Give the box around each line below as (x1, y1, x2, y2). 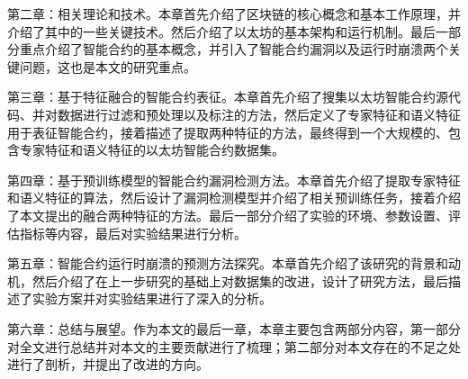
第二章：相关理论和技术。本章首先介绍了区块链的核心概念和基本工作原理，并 (7, 5, 461, 23)
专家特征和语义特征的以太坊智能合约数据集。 (19, 140, 284, 159)
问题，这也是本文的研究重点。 (19, 57, 196, 76)
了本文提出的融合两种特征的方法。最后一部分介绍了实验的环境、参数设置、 (7, 205, 448, 224)
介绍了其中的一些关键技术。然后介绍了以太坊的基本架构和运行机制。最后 (7, 22, 436, 41)
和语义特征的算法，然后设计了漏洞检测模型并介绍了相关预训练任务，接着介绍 (7, 188, 461, 207)
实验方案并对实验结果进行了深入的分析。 (31, 289, 272, 308)
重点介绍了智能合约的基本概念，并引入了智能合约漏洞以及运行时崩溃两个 (19, 40, 448, 59)
